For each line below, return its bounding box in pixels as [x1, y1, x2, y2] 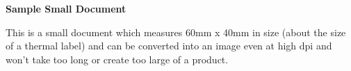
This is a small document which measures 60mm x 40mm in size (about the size [6, 24, 346, 39]
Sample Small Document [6, 1, 126, 15]
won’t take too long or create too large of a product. [6, 52, 229, 66]
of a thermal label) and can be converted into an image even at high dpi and [6, 38, 332, 53]
